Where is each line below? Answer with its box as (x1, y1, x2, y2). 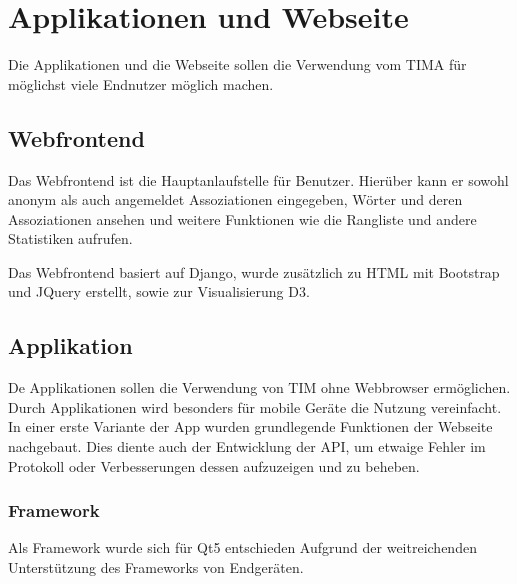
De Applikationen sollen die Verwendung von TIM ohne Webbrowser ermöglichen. (8, 377, 511, 398)
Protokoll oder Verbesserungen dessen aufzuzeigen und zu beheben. (8, 455, 420, 476)
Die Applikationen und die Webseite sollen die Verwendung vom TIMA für (8, 54, 467, 75)
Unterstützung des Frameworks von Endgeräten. (8, 557, 304, 578)
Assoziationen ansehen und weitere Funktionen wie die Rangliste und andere (8, 208, 477, 229)
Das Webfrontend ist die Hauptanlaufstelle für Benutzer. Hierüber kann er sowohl (8, 169, 509, 190)
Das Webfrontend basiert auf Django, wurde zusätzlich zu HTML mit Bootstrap (8, 261, 500, 282)
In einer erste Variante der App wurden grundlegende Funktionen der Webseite (8, 416, 493, 437)
